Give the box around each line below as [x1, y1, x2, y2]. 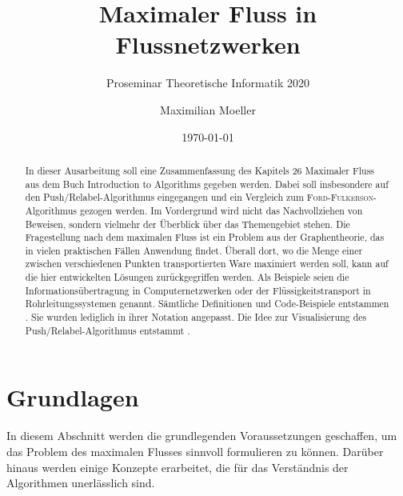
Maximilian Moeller [160, 101, 256, 118]
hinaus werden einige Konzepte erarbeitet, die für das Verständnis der [6, 458, 349, 475]
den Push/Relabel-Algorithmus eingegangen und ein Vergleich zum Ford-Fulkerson [25, 190, 373, 204]
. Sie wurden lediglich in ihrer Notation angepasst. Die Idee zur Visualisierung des [25, 310, 367, 324]
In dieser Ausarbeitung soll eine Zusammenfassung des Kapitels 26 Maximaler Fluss [25, 163, 375, 177]
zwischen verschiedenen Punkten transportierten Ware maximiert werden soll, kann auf [25, 257, 389, 270]
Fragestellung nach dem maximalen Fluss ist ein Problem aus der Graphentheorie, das [25, 230, 385, 244]
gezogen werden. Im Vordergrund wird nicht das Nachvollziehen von [79, 203, 363, 217]
